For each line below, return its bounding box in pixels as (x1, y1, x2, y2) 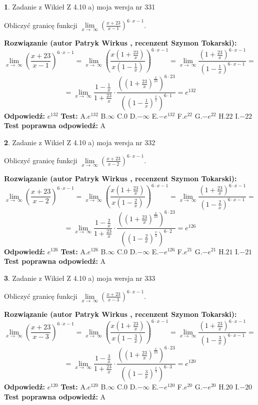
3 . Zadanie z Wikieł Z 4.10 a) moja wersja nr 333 (4, 272, 155, 283)
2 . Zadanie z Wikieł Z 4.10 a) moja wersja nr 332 (4, 137, 155, 147)
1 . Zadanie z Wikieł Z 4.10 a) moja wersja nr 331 (4, 2, 155, 12)
